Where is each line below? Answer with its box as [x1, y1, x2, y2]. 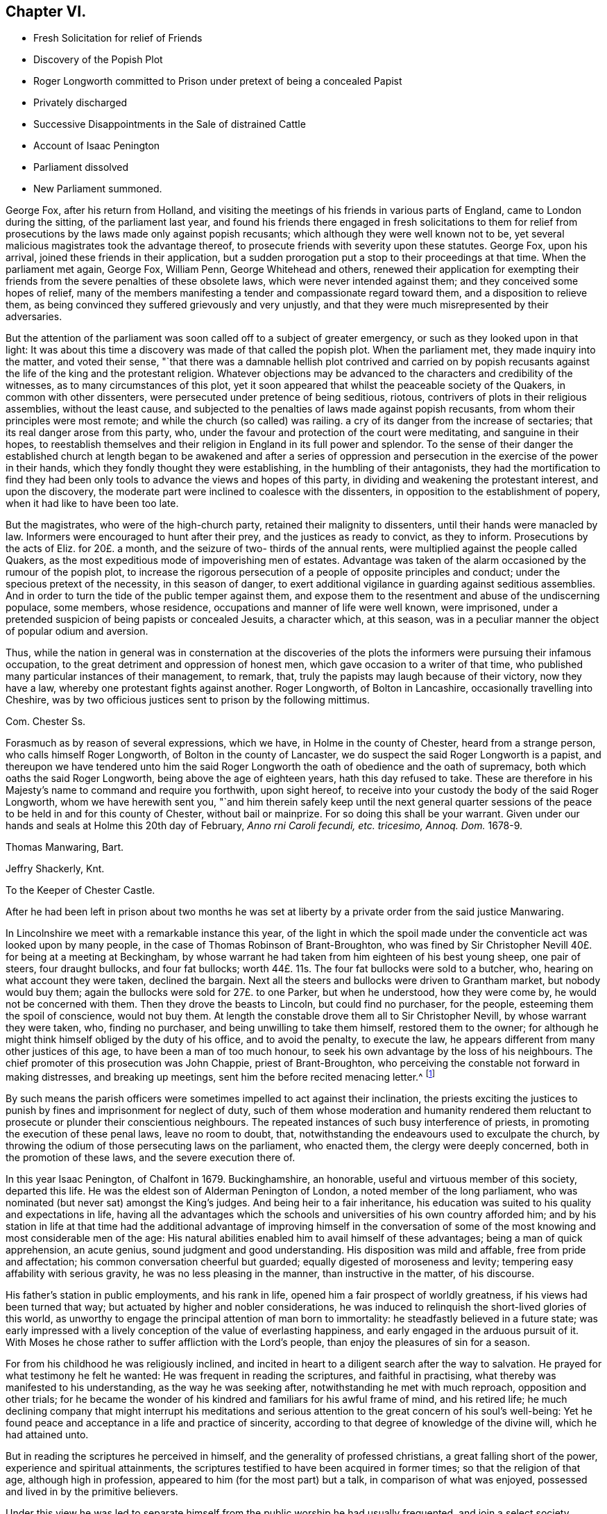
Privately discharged [33, 97, 128, 109]
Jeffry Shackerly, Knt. [6, 863, 105, 875]
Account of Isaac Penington [33, 140, 160, 152]
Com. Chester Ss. [6, 715, 86, 728]
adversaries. [6, 310, 62, 323]
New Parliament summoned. [33, 183, 162, 195]
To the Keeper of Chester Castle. [6, 884, 155, 897]
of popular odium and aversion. [6, 625, 148, 638]
